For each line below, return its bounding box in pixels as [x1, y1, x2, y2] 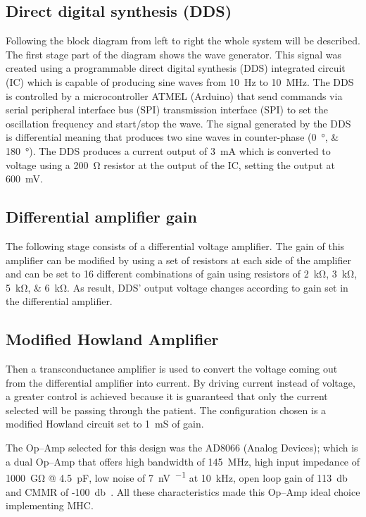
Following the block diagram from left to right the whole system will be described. [6, 33, 360, 48]
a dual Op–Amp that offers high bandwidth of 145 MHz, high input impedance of [6, 454, 360, 468]
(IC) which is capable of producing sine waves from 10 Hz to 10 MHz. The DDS [6, 74, 354, 89]
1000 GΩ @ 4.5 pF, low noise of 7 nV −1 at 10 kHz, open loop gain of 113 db [6, 468, 348, 485]
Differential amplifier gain [6, 206, 197, 228]
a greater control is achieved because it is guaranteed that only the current [6, 389, 328, 404]
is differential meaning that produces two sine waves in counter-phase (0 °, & [6, 130, 339, 144]
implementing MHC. [6, 498, 94, 513]
